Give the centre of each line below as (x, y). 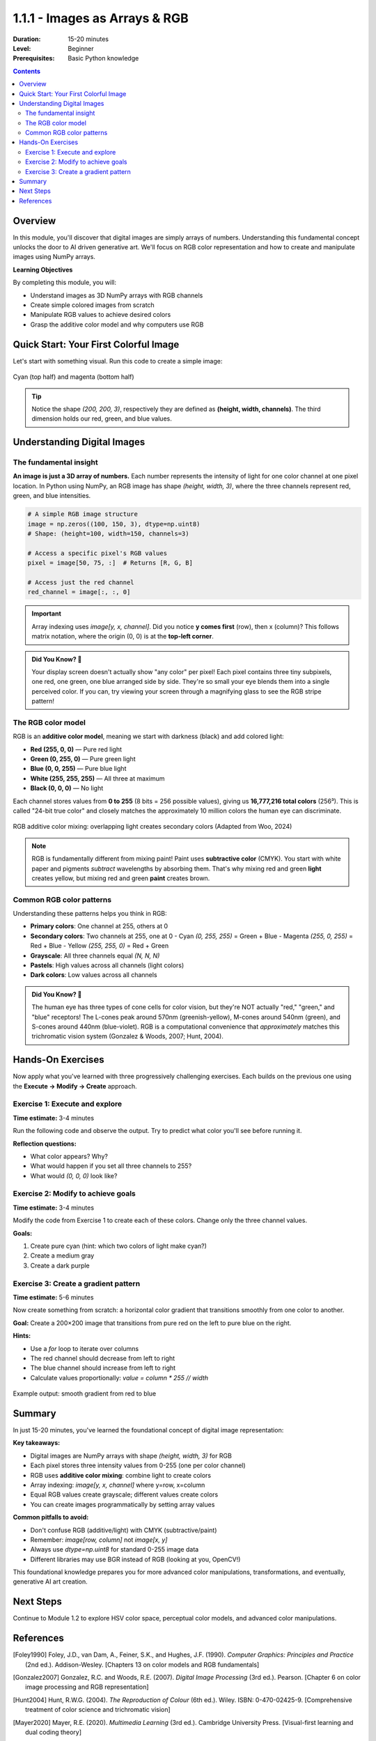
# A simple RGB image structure (83, 514)
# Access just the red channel (81, 582)
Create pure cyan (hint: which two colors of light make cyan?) (118, 1246)
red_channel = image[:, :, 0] (79, 592)
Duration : (27, 39)
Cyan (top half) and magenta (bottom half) (74, 377)
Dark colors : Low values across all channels (94, 975)
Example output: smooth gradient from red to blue (85, 1393)
